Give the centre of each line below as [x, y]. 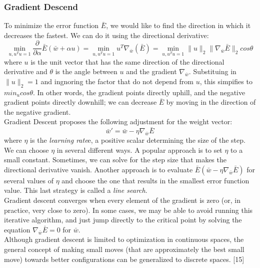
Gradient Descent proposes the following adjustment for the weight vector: [118, 121]
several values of [29, 180]
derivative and [26, 71]
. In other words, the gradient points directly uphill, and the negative [139, 92]
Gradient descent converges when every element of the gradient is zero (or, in [122, 200]
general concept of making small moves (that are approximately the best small [124, 249]
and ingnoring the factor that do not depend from [117, 81]
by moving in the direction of [211, 102]
